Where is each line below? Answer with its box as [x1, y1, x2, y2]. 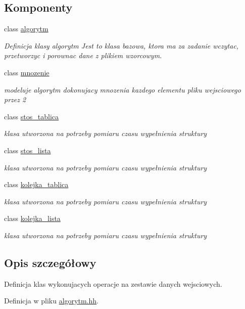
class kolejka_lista [4, 213, 61, 224]
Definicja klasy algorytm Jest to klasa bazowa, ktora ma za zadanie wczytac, [4, 40, 239, 51]
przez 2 [4, 94, 26, 105]
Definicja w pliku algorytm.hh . [4, 295, 99, 306]
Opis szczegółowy [4, 254, 96, 270]
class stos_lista [4, 145, 51, 155]
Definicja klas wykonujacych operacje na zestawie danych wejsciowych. [4, 278, 222, 289]
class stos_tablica [4, 111, 59, 121]
